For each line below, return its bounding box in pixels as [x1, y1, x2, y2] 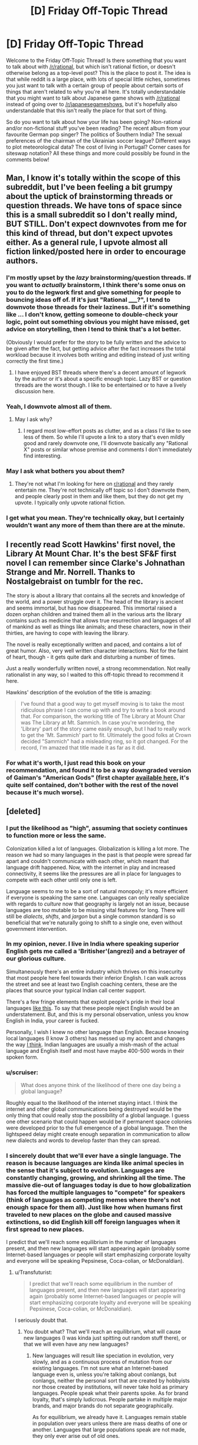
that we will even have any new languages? [23, 1341, 129, 1348]
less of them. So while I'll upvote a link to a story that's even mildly [23, 433, 185, 440]
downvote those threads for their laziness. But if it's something [6, 303, 190, 311]
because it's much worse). [6, 788, 84, 796]
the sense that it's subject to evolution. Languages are [6, 1166, 165, 1174]
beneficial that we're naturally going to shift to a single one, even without [6, 919, 183, 926]
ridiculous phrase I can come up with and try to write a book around [20, 706, 186, 713]
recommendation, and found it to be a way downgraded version [6, 766, 192, 774]
